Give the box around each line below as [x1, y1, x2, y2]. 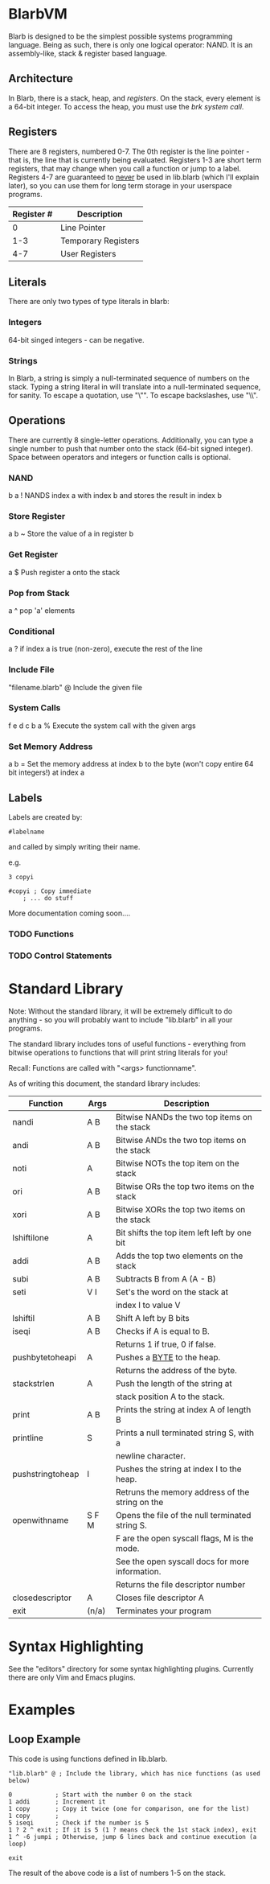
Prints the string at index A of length [115, 1404, 252, 1415]
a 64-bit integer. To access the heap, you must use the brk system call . [8, 101, 244, 111]
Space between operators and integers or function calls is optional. [8, 452, 231, 462]
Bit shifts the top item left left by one [115, 1227, 252, 1238]
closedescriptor [12, 1592, 72, 1603]
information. [115, 1565, 162, 1577]
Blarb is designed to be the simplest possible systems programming [8, 31, 233, 41]
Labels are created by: [8, 812, 83, 821]
